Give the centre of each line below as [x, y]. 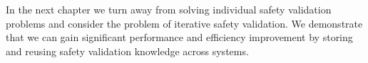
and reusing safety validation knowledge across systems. [127, 51]
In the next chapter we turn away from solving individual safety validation [169, 9]
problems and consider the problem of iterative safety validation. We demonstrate [184, 23]
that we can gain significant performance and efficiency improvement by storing [179, 37]
